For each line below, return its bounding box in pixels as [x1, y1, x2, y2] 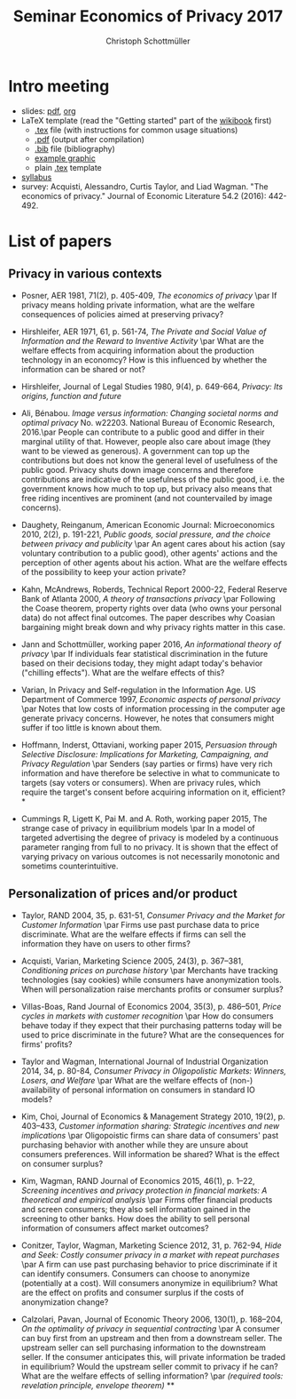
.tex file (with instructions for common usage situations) [34, 124, 238, 135]
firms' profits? [20, 1038, 73, 1050]
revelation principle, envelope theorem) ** [20, 1379, 175, 1390]
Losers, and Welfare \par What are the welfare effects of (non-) [20, 1075, 253, 1085]
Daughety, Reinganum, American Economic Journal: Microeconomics [20, 519, 276, 530]
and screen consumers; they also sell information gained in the [20, 1203, 252, 1214]
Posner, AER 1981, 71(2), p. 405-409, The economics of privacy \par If [20, 290, 277, 300]
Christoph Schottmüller [105, 36, 191, 46]
